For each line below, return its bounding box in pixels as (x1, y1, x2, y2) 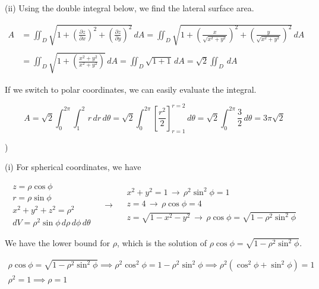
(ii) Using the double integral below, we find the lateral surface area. (5, 2, 254, 14)
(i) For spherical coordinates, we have (5, 161, 141, 173)
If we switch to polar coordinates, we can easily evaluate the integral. (5, 83, 257, 95)
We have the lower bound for (5, 237, 110, 249)
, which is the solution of (116, 237, 207, 249)
